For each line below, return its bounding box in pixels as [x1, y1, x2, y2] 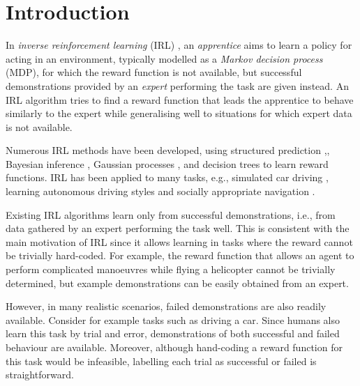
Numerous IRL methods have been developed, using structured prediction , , [6, 143, 330, 157]
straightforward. [6, 367, 74, 382]
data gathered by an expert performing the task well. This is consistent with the [6, 221, 350, 236]
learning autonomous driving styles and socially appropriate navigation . [6, 184, 315, 199]
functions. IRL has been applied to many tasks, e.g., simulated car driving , [6, 170, 329, 185]
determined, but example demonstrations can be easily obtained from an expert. [6, 275, 349, 290]
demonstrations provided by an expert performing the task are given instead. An [6, 78, 349, 93]
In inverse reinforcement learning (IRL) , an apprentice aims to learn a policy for [6, 38, 352, 52]
